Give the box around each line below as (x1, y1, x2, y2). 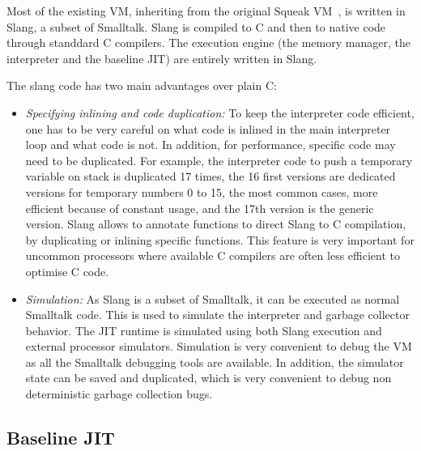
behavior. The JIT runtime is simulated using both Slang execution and (25, 321, 382, 338)
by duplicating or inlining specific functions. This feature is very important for (25, 231, 415, 248)
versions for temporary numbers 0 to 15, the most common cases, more (25, 183, 378, 200)
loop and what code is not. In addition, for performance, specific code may (25, 136, 396, 153)
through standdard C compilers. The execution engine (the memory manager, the (6, 34, 410, 51)
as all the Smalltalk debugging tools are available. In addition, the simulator (25, 353, 404, 370)
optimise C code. (25, 262, 109, 279)
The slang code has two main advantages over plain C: (6, 77, 277, 94)
